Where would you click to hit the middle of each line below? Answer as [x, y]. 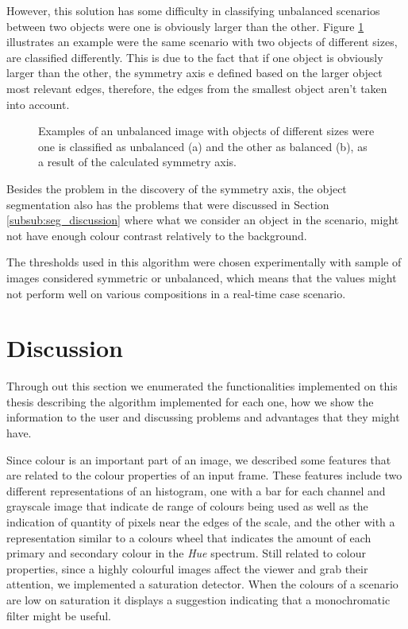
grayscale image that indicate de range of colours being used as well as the [187, 506]
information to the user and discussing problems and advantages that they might [203, 417]
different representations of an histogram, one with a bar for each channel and [196, 490]
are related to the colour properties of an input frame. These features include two [204, 475]
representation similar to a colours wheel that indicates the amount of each [189, 537]
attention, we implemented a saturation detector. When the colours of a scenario [202, 584]
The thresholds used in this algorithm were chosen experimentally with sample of [204, 262]
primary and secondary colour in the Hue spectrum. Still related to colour [187, 553]
